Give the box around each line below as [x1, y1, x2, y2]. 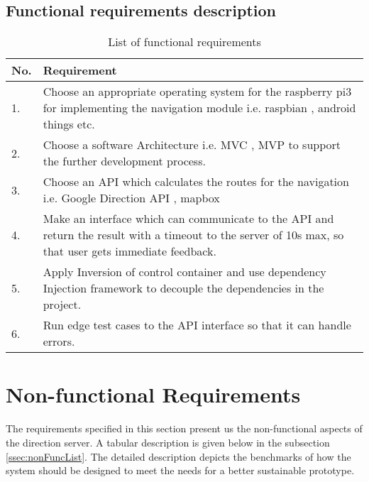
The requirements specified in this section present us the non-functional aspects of [6, 421, 363, 436]
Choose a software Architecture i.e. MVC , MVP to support [43, 136, 341, 153]
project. [43, 296, 82, 313]
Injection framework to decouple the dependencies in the [43, 280, 324, 297]
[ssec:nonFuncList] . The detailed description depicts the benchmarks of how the [6, 449, 351, 464]
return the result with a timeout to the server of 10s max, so [43, 226, 344, 243]
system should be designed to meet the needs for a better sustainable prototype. [6, 463, 355, 478]
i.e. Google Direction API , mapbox [43, 190, 220, 207]
